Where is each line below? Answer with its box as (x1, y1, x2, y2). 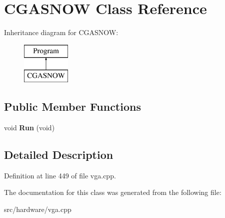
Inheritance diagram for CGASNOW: (4, 27, 118, 38)
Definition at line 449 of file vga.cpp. (4, 170, 116, 180)
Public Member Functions (4, 99, 141, 114)
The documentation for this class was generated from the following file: (4, 187, 221, 197)
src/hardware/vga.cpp (4, 204, 71, 214)
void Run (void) (4, 122, 55, 133)
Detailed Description (4, 147, 113, 162)
